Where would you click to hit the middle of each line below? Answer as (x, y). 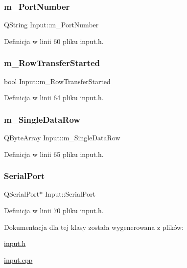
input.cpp (18, 259)
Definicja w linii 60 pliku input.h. (54, 41)
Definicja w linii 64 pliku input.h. (54, 98)
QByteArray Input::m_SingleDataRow (62, 138)
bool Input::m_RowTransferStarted (57, 81)
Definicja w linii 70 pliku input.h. (54, 211)
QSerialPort (22, 194)
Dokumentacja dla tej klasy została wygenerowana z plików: (94, 227)
